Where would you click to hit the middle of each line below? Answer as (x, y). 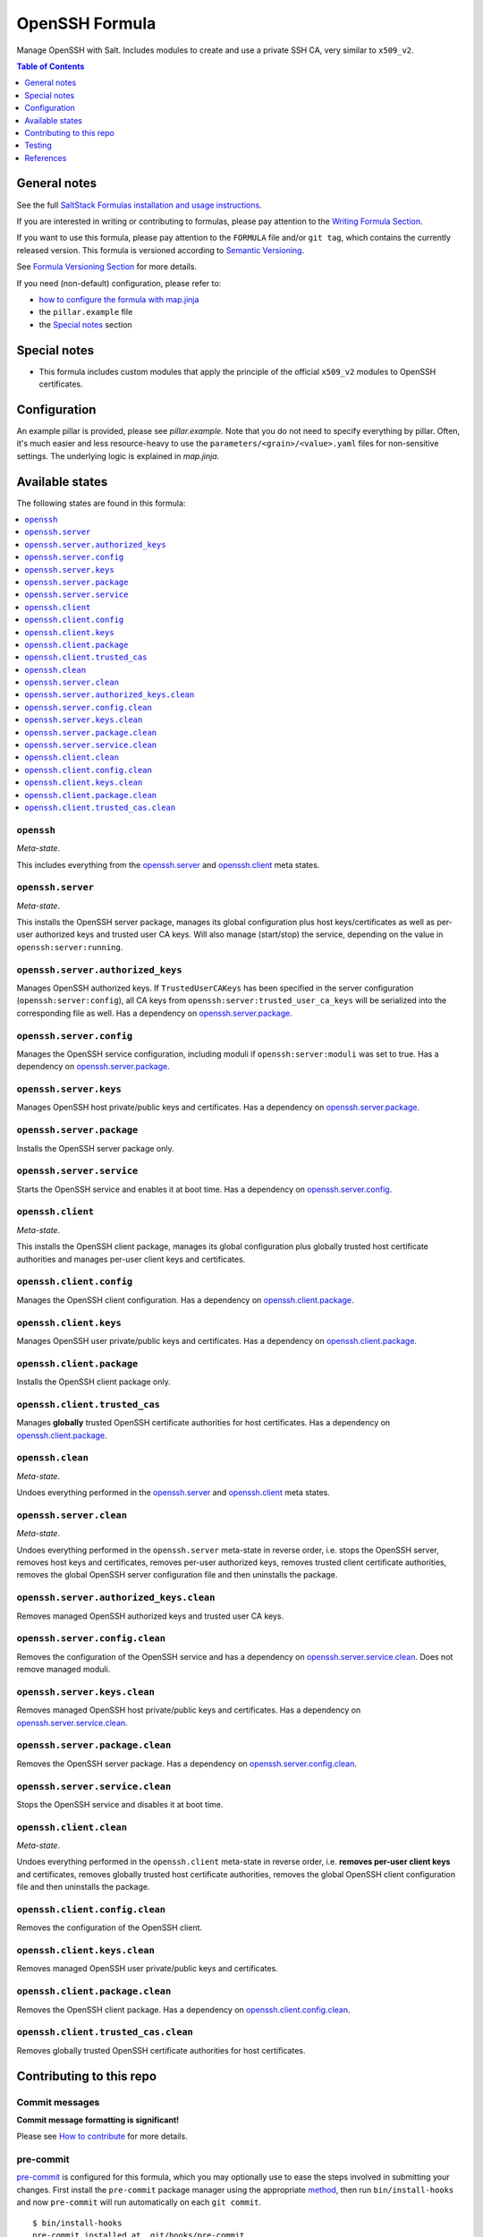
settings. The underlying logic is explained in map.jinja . (118, 455)
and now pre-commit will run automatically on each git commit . (139, 2202)
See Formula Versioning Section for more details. (106, 267)
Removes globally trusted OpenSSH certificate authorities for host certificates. (161, 2050)
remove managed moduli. (64, 1670)
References (46, 157)
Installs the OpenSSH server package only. (95, 1148)
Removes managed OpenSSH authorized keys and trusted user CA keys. (150, 1616)
